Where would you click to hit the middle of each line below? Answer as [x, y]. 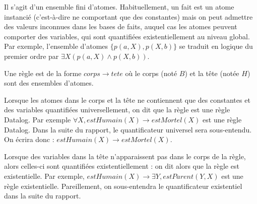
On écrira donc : [29, 139]
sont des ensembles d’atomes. [49, 83]
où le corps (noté [151, 73]
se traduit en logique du [216, 46]
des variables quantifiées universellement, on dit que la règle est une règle [117, 110]
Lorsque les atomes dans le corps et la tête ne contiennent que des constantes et [127, 99]
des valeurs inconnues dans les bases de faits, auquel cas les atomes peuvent [121, 26]
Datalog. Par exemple [38, 119]
